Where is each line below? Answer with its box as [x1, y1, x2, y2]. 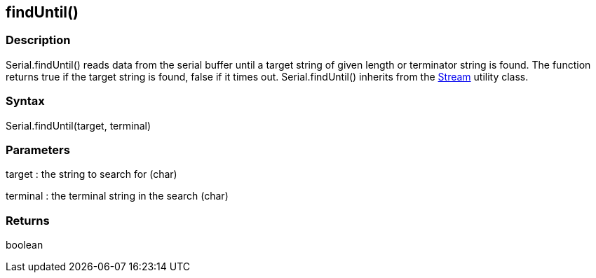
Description [6, 33, 71, 48]
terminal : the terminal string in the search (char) [6, 190, 229, 202]
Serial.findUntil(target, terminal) [6, 119, 151, 132]
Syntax [6, 94, 45, 109]
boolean [6, 239, 43, 251]
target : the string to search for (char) [6, 168, 177, 181]
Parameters [6, 142, 70, 157]
